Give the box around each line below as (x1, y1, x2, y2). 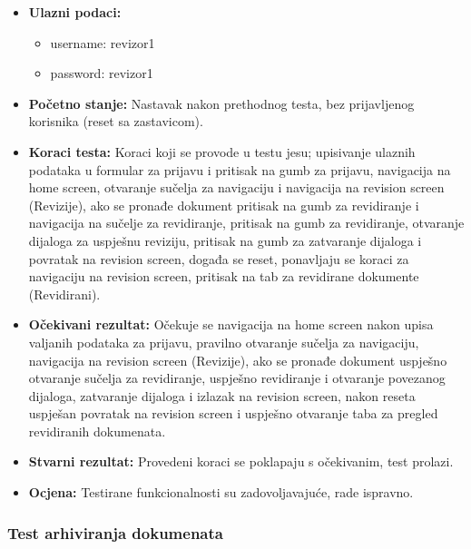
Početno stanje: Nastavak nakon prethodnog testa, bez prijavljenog (28, 93, 415, 113)
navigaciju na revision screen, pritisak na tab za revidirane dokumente (28, 267, 419, 286)
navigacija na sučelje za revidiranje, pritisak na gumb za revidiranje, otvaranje (28, 213, 465, 232)
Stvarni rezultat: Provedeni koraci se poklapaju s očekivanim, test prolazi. (28, 452, 454, 471)
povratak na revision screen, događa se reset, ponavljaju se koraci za (28, 249, 409, 268)
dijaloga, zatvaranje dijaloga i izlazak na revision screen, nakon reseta (28, 386, 416, 405)
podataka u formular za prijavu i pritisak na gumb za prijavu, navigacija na (28, 160, 451, 179)
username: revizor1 (50, 33, 155, 52)
